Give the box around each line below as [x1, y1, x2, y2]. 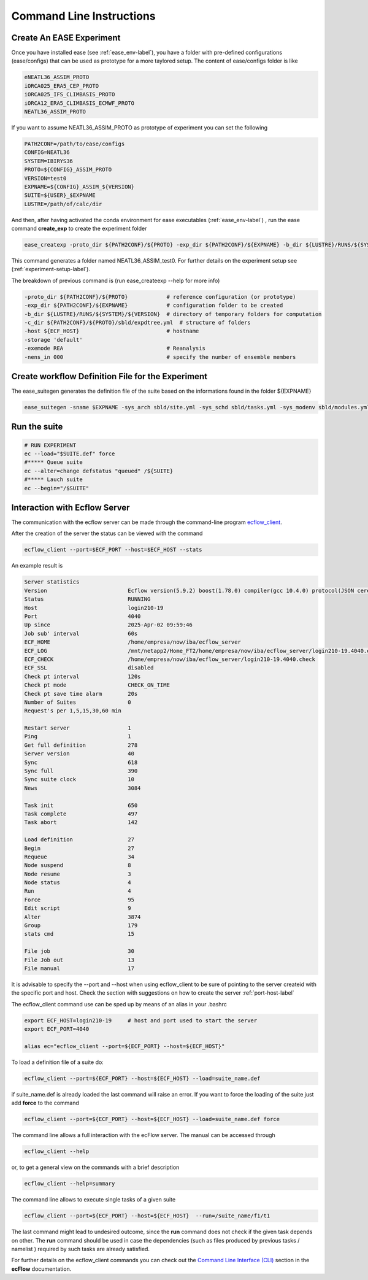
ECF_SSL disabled [24, 665, 154, 671]
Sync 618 [24, 758, 138, 766]
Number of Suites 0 [24, 698, 131, 706]
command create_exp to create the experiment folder [11, 225, 147, 233]
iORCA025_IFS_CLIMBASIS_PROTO [24, 91, 115, 98]
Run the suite [11, 422, 63, 432]
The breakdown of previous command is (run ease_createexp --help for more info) [11, 277, 220, 284]
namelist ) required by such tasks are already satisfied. [11, 1245, 150, 1252]
